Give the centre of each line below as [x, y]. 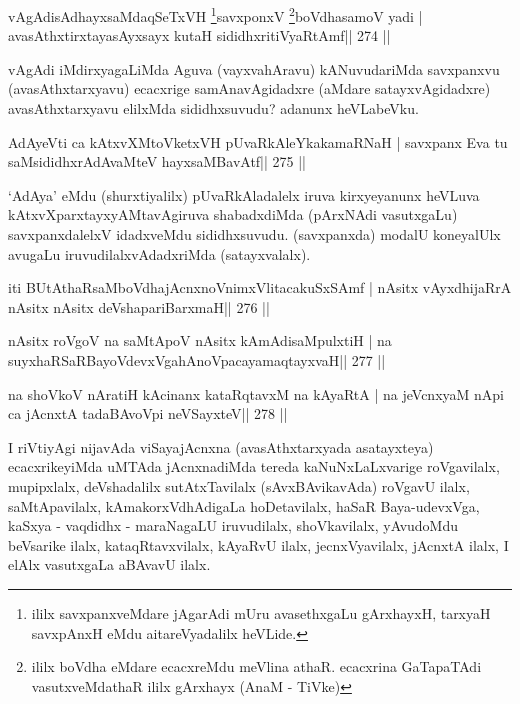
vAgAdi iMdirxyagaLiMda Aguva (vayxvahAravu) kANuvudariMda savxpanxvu [254, 68]
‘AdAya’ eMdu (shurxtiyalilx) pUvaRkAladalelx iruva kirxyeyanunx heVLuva [244, 194]
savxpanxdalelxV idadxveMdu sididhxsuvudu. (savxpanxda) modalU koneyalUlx [254, 234]
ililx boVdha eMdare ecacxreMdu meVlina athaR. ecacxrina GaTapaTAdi [256, 666]
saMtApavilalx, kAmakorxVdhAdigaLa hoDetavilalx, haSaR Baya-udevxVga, [244, 505]
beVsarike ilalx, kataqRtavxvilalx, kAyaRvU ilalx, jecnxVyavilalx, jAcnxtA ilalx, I [258, 544]
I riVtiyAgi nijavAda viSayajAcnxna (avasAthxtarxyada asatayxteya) [221, 446]
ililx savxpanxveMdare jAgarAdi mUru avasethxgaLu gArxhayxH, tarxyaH [261, 612]
